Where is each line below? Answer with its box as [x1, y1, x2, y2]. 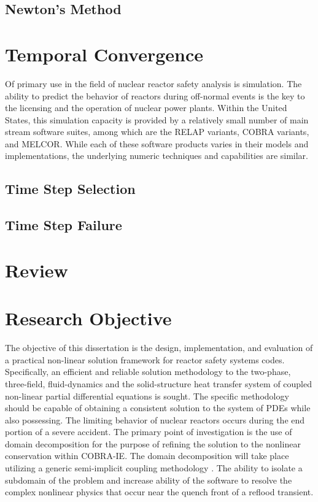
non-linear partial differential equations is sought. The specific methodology [5, 389, 289, 402]
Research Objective [5, 306, 172, 331]
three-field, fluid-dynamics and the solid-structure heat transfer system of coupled [5, 377, 312, 390]
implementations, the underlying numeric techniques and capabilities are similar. [5, 149, 308, 162]
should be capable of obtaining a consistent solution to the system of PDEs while [5, 401, 311, 414]
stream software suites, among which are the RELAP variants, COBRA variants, [5, 125, 309, 138]
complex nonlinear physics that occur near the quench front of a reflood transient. [5, 485, 314, 498]
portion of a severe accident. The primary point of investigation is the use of [5, 425, 292, 438]
